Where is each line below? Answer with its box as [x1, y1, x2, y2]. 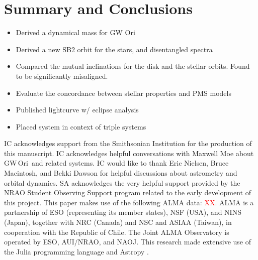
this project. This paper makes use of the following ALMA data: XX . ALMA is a [4, 197, 254, 207]
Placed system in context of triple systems [16, 121, 146, 132]
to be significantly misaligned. [16, 70, 108, 81]
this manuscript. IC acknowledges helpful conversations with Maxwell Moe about [4, 148, 254, 158]
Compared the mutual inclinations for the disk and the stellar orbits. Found [16, 61, 250, 71]
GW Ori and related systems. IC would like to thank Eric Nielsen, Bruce [4, 158, 229, 168]
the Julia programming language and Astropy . [4, 246, 149, 256]
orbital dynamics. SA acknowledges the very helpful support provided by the [4, 177, 240, 188]
